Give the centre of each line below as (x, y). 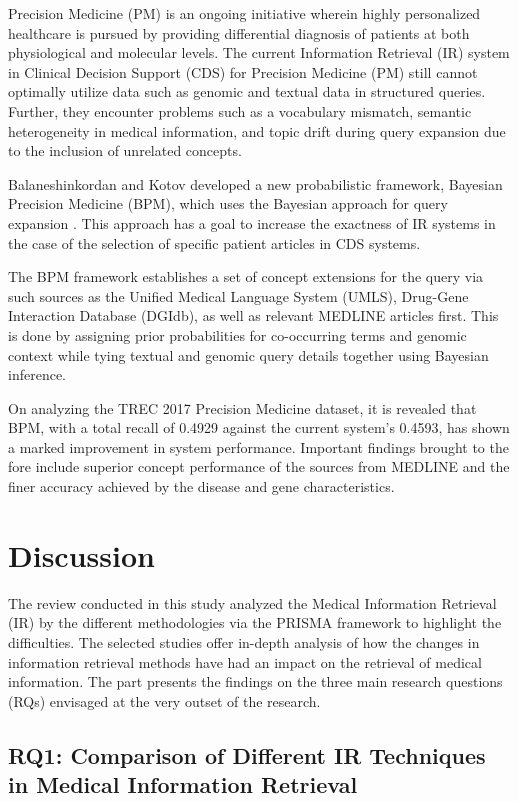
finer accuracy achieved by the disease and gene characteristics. (201, 486)
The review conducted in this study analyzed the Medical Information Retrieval (252, 602)
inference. (37, 374)
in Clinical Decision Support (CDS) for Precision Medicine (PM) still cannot (243, 71)
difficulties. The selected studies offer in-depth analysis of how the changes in (244, 641)
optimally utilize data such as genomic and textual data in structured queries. (247, 91)
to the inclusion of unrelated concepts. (125, 150)
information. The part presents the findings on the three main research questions (255, 681)
